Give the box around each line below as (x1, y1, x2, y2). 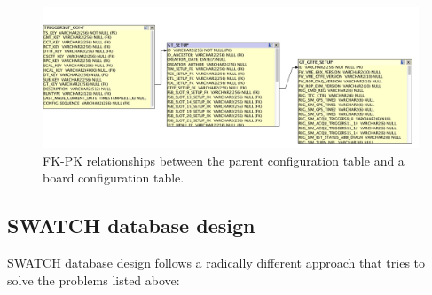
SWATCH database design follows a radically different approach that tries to (7, 252, 426, 271)
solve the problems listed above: (7, 270, 180, 289)
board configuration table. (43, 168, 185, 187)
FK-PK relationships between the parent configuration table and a (43, 151, 405, 169)
